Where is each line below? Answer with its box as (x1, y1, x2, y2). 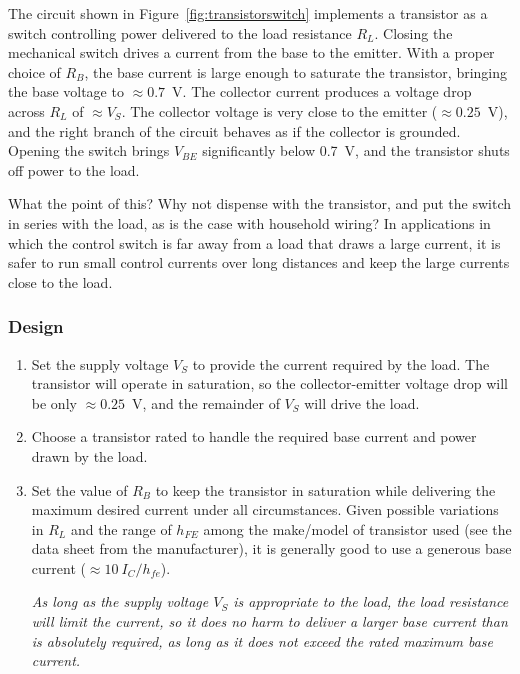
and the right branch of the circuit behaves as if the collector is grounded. (8, 120, 461, 141)
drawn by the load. (31, 445, 148, 466)
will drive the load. (304, 392, 420, 413)
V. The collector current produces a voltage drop (172, 81, 472, 102)
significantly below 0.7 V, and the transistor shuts (202, 140, 510, 161)
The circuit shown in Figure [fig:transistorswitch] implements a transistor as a (8, 3, 488, 23)
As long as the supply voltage (31, 591, 209, 612)
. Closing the (374, 22, 453, 43)
